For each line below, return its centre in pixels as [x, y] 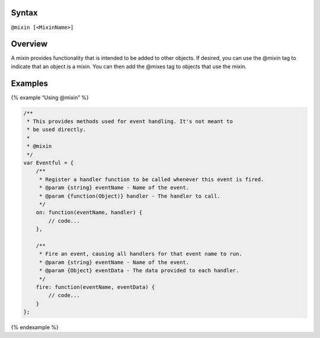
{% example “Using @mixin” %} [50, 97]
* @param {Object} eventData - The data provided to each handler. [139, 271]
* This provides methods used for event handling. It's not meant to [130, 122]
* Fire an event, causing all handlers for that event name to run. [140, 254]
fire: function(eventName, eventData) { [95, 287]
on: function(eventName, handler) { [89, 213]
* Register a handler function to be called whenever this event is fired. [151, 179]
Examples [30, 83]
